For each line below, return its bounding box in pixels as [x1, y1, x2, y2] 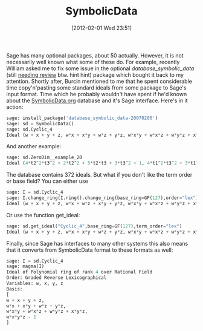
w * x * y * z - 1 [6, 314, 36, 320]
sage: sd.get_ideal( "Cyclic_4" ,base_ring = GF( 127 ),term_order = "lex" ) [6, 223, 182, 229]
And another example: [6, 143, 62, 150]
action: [6, 103, 24, 110]
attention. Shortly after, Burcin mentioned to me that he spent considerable [6, 77, 192, 85]
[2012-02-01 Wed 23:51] [71, 24, 132, 31]
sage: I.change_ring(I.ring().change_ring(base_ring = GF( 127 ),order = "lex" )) [6, 195, 201, 201]
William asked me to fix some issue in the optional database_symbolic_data [6, 65, 195, 72]
